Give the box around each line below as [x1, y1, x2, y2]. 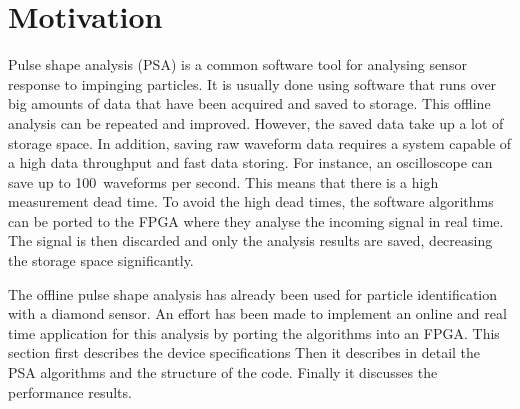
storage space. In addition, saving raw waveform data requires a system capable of [8, 132, 512, 153]
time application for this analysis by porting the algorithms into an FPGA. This [8, 322, 500, 343]
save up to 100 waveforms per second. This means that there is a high [8, 171, 439, 192]
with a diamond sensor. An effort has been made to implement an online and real [8, 303, 507, 324]
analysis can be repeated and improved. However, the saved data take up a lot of [8, 112, 504, 133]
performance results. [8, 381, 132, 402]
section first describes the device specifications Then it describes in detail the [8, 342, 481, 363]
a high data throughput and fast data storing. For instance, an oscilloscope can [8, 152, 493, 173]
